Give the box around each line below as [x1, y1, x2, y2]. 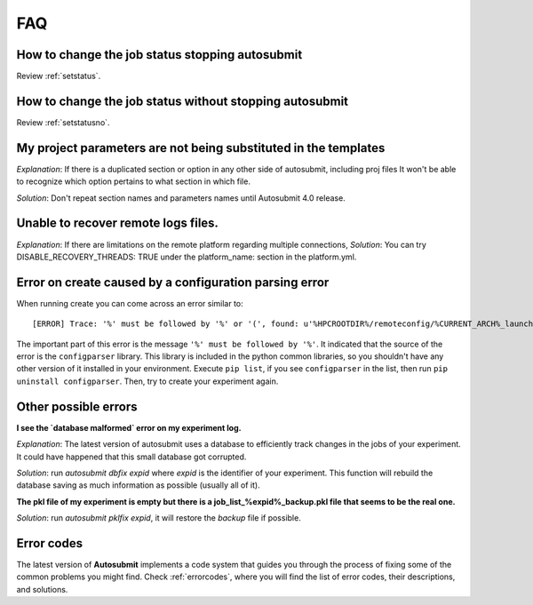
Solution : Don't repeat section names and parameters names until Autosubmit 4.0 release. [16, 192, 346, 203]
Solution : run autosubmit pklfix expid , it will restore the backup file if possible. [16, 513, 301, 523]
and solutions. [16, 584, 68, 594]
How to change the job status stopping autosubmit [16, 47, 303, 62]
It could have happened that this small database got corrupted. [16, 451, 247, 462]
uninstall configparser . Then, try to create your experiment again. [16, 376, 279, 386]
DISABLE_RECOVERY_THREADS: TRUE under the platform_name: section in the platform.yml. [16, 251, 357, 262]
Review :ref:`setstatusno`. [16, 116, 110, 128]
